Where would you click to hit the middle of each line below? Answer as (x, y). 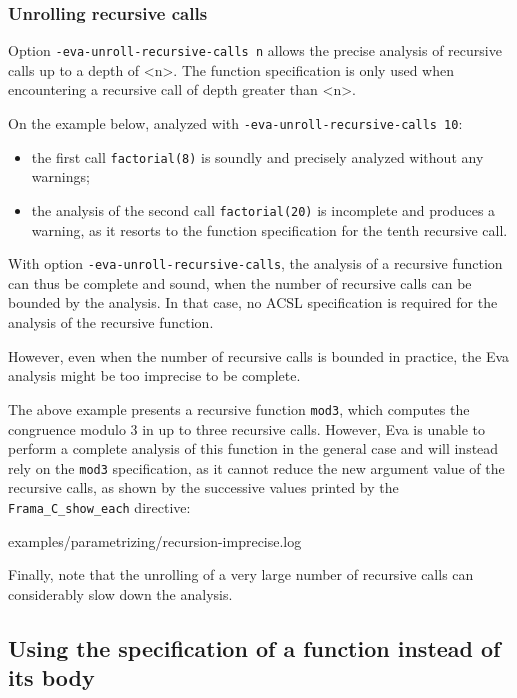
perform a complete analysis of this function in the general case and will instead (253, 448)
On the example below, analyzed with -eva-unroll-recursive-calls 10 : (235, 123)
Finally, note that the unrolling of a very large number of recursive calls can (241, 574)
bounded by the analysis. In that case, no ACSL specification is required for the (253, 302)
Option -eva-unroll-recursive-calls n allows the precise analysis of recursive (255, 50)
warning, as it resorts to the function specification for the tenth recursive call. (269, 229)
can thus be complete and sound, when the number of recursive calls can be (240, 282)
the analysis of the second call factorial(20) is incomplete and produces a (263, 209)
